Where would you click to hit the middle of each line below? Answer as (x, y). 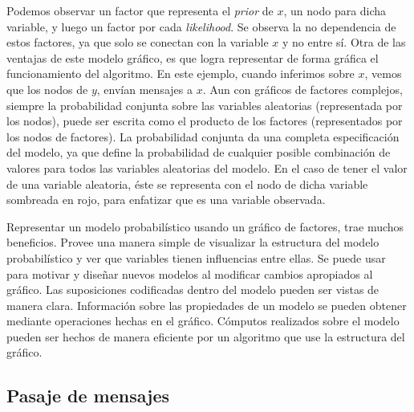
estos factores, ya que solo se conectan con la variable (138, 42)
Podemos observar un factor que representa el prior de (140, 10)
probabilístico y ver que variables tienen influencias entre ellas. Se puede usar (196, 257)
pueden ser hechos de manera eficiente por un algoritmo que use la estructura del (206, 336)
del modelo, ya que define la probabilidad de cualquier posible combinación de (199, 152)
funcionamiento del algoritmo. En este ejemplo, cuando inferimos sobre (181, 73)
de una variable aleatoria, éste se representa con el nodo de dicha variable (187, 184)
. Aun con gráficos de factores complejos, (302, 89)
